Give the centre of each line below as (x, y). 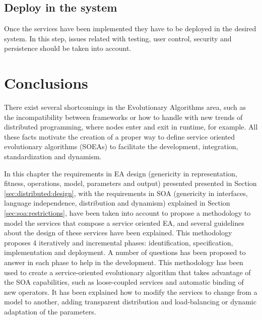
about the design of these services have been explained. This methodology (118, 233)
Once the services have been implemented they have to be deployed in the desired (130, 28)
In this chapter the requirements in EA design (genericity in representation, (121, 173)
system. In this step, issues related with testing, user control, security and (118, 38)
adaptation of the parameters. (50, 311)
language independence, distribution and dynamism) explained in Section (117, 203)
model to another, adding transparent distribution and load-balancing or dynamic (130, 302)
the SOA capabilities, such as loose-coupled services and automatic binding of (124, 282)
